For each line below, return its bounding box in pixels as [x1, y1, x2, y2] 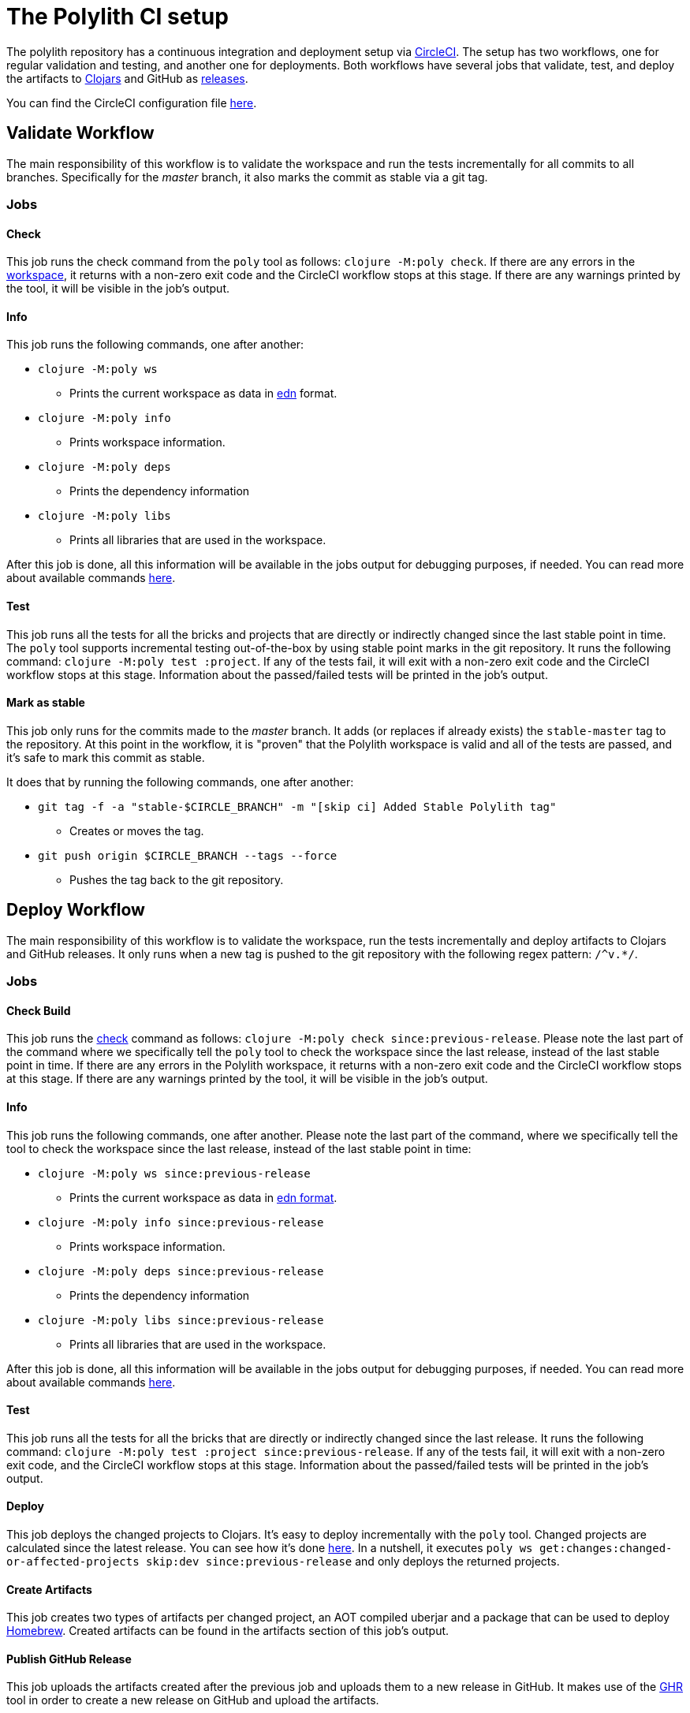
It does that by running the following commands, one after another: [6, 774, 354, 789]
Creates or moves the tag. [69, 823, 204, 838]
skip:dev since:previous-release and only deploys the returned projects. [146, 1554, 560, 1568]
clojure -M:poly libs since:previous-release [38, 1313, 324, 1327]
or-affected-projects [6, 1554, 140, 1568]
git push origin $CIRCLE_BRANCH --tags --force [38, 849, 338, 862]
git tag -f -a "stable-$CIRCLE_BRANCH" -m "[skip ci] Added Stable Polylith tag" [38, 800, 557, 813]
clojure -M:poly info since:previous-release [38, 1215, 324, 1229]
